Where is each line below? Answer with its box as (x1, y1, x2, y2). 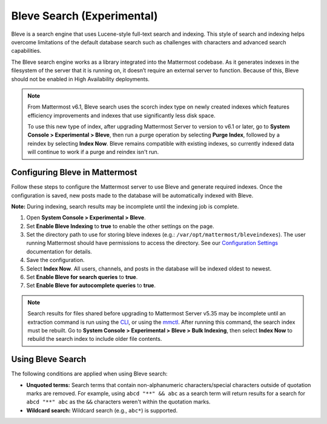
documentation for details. (26, 247, 92, 255)
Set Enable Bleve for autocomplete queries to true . (26, 282, 156, 289)
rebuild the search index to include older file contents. (27, 335, 162, 343)
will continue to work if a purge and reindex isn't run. (27, 149, 159, 156)
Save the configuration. (26, 257, 85, 264)
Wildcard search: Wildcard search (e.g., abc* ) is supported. (26, 406, 178, 414)
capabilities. (11, 47, 42, 55)
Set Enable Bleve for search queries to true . (26, 274, 138, 281)
